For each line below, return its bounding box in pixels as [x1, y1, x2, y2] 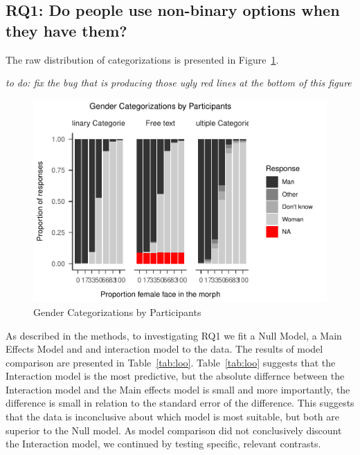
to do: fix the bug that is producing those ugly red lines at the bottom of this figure [6, 75, 352, 90]
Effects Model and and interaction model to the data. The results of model [6, 342, 323, 356]
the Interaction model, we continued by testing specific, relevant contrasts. [6, 436, 321, 451]
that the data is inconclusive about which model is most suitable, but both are [6, 409, 339, 424]
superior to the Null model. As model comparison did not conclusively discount [6, 423, 342, 437]
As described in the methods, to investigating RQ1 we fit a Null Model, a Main [6, 328, 342, 342]
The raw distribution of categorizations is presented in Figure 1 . [6, 52, 279, 66]
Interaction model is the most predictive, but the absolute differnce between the [6, 369, 345, 383]
